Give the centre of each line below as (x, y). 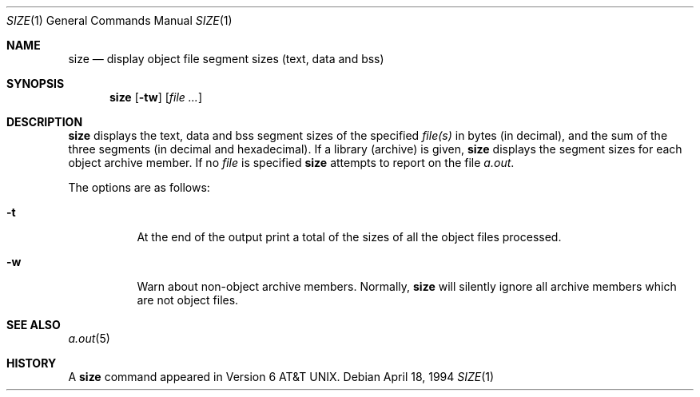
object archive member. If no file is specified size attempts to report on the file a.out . (291, 163)
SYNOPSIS (36, 83)
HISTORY (32, 363)
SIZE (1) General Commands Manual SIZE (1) (119, 20)
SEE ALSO (34, 325)
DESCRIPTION (45, 122)
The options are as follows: (139, 187)
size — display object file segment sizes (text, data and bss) (226, 59)
